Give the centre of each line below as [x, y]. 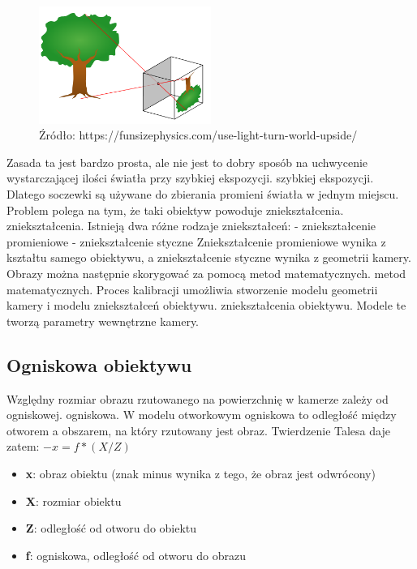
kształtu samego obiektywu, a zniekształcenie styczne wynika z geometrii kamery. [209, 257]
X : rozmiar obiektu [73, 501]
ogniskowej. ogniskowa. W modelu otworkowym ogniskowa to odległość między [202, 415]
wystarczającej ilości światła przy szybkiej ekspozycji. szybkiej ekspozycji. [190, 178]
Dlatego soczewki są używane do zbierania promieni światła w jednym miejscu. [203, 194]
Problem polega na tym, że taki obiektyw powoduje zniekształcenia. [175, 210]
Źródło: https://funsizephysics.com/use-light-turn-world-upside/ [198, 135]
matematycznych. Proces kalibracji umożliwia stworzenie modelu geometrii [192, 289]
